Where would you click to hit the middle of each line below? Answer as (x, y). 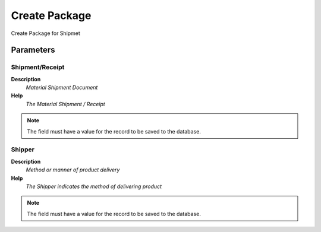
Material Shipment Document (62, 88)
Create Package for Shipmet (45, 33)
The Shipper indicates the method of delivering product (94, 186)
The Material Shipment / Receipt (65, 104)
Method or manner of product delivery (73, 170)
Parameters (33, 50)
